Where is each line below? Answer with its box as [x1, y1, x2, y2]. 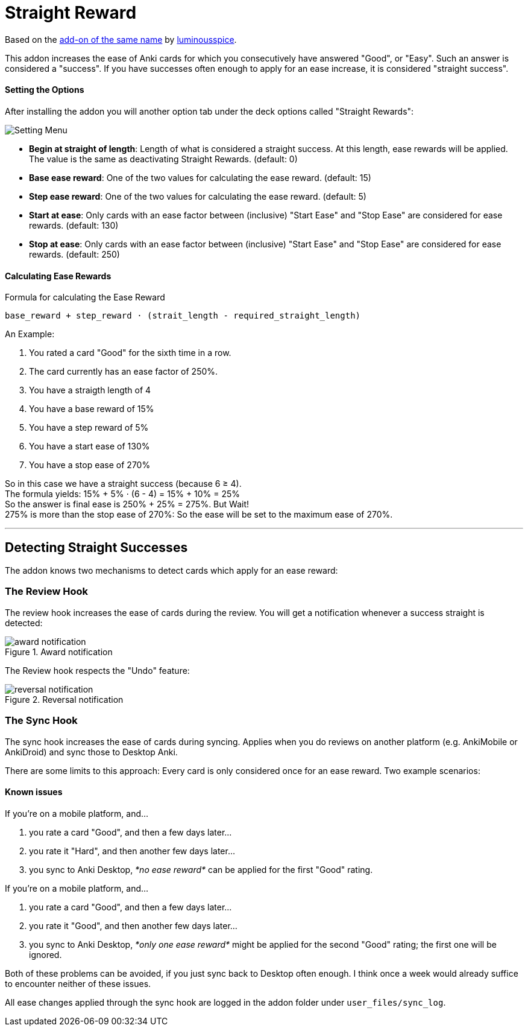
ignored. [29, 949, 62, 960]
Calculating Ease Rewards [5, 270, 112, 281]
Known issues [5, 787, 63, 798]
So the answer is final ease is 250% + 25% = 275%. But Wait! [5, 499, 250, 510]
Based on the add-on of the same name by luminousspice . [5, 34, 237, 45]
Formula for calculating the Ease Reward [5, 292, 165, 303]
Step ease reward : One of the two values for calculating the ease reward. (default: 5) [29, 191, 366, 201]
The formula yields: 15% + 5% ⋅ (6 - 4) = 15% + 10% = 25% [5, 489, 240, 500]
